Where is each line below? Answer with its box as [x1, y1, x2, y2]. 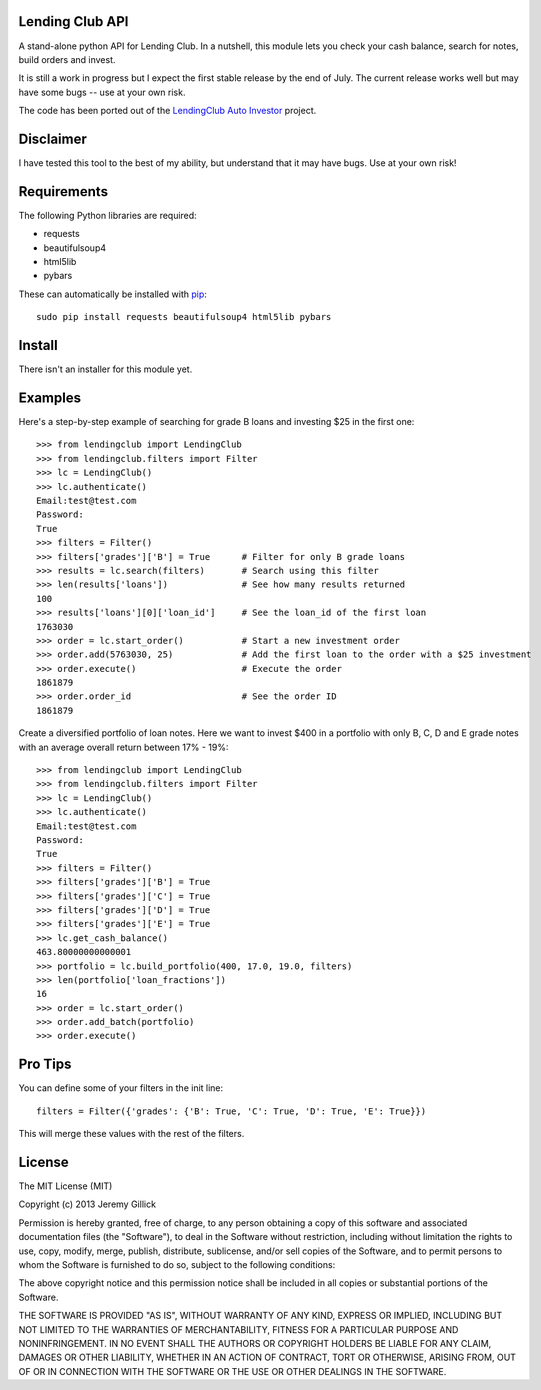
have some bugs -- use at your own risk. [18, 86, 186, 98]
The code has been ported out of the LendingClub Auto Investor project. [18, 105, 317, 117]
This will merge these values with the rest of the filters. [18, 1128, 245, 1140]
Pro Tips [18, 1056, 72, 1073]
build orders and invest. [18, 53, 116, 65]
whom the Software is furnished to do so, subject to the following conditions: [18, 1259, 336, 1270]
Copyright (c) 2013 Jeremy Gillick [18, 1198, 157, 1210]
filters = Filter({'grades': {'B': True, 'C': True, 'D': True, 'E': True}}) [36, 1105, 427, 1117]
